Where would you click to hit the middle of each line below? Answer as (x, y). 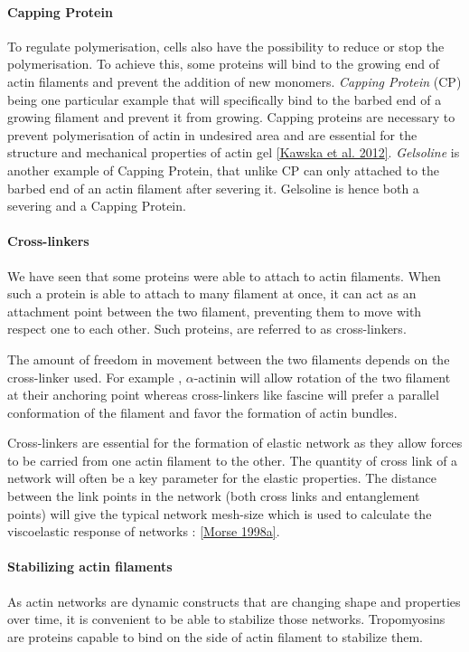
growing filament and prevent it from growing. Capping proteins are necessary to (231, 117)
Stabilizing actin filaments (90, 567)
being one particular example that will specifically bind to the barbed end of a (225, 99)
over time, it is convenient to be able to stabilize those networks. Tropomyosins (226, 619)
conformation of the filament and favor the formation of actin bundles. (202, 412)
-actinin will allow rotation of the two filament (322, 377)
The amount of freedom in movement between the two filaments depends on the (229, 359)
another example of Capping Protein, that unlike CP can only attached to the (224, 170)
